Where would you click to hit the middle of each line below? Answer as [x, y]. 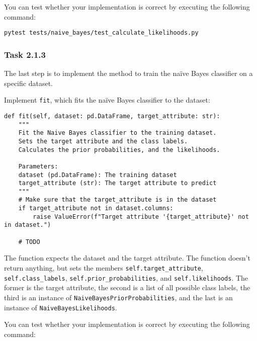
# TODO [29, 242]
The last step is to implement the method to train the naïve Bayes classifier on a [128, 73]
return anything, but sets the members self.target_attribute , [104, 268]
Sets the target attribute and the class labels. [103, 141]
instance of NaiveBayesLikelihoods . [61, 307]
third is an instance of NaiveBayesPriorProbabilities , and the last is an [118, 297]
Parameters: [38, 166]
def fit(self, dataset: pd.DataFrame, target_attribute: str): [112, 116]
